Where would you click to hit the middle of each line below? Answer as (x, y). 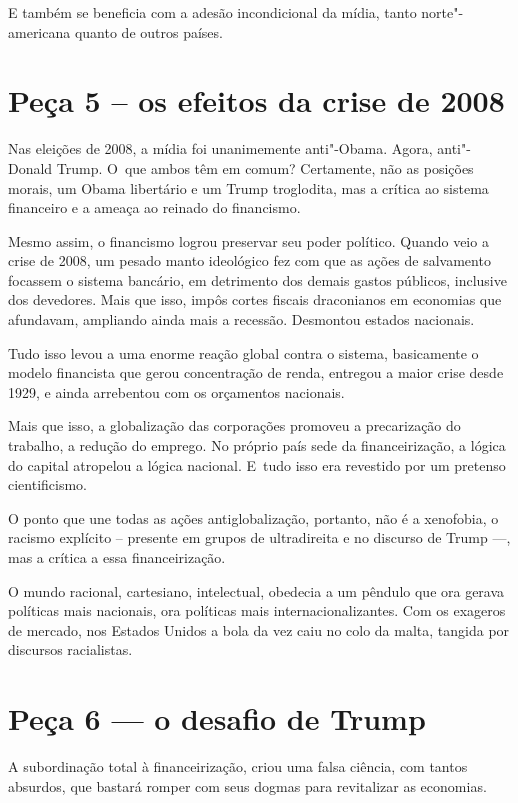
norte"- (442, 12)
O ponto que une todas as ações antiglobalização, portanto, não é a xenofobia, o (253, 517)
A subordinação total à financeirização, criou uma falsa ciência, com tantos (238, 766)
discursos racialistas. (70, 649)
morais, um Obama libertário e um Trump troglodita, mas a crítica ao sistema (248, 187)
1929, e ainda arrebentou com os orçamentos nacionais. (176, 391)
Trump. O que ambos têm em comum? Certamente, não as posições (265, 167)
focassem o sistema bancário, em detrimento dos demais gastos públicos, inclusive (257, 279)
